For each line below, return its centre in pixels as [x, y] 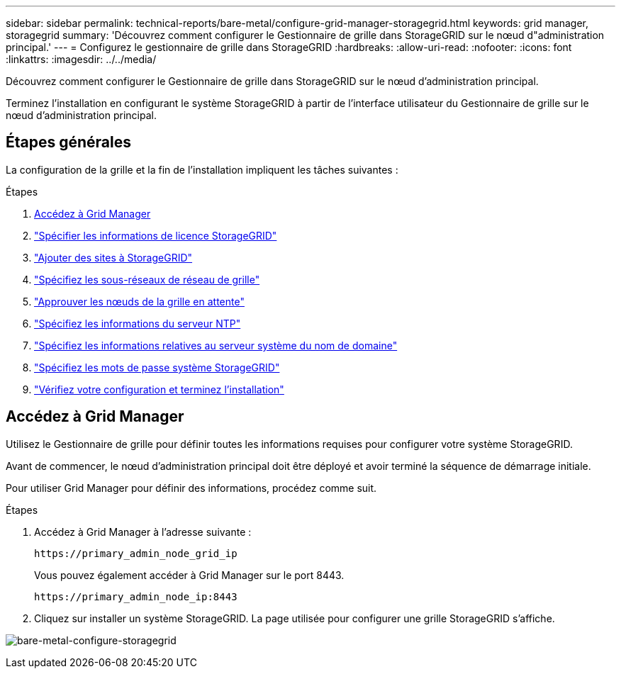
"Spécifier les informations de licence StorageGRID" [156, 235]
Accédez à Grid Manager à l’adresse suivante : [143, 532]
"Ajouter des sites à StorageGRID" [113, 257]
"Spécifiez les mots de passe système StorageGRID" [157, 367]
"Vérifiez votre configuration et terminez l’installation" [159, 389]
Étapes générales [69, 142]
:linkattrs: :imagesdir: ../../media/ [81, 59]
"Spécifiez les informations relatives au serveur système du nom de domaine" [216, 345]
